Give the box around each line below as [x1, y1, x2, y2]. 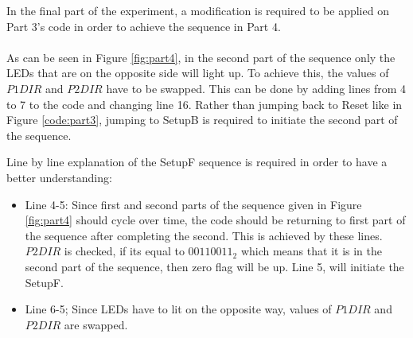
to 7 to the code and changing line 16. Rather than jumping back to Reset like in [6, 95, 403, 112]
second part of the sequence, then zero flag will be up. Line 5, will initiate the [25, 258, 404, 274]
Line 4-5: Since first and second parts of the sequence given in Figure [25, 196, 362, 212]
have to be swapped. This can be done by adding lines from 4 [106, 80, 407, 96]
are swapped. [64, 316, 128, 332]
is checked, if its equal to [64, 243, 185, 259]
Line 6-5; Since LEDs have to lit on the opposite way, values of [25, 301, 332, 317]
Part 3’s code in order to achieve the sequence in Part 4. [6, 17, 281, 34]
